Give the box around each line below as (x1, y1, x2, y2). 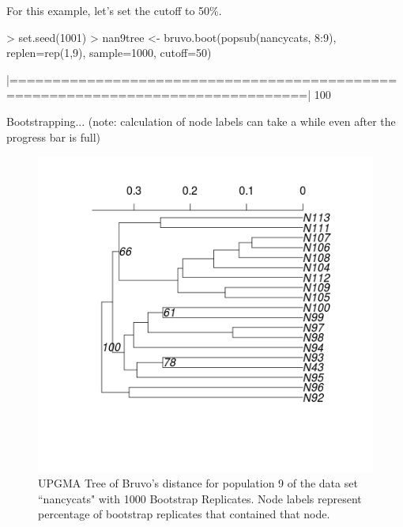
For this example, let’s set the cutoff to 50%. (6, 2, 222, 18)
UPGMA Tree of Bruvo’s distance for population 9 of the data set (38, 475, 358, 491)
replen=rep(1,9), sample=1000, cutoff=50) (6, 44, 212, 61)
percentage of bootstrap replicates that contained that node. (38, 506, 330, 522)
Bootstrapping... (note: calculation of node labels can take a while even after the (6, 112, 396, 129)
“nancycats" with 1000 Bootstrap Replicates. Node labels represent (38, 490, 362, 506)
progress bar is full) (6, 128, 100, 145)
